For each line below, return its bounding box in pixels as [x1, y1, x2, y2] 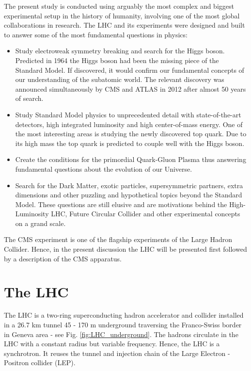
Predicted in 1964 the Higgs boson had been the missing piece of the [15, 55, 219, 65]
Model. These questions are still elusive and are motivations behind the [15, 199, 227, 209]
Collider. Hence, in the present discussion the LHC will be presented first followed [4, 244, 247, 254]
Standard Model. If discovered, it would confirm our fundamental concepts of [15, 65, 244, 75]
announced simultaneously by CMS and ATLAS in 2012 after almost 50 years [15, 83, 246, 94]
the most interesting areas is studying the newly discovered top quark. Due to [15, 129, 247, 139]
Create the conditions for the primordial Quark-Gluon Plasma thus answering [15, 154, 246, 164]
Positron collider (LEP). [4, 357, 76, 368]
